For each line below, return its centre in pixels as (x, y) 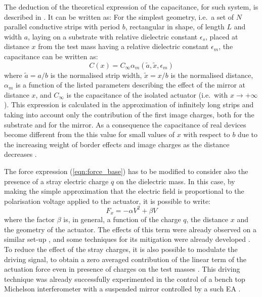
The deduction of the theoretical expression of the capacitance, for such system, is (131, 7)
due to (248, 134)
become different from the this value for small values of (90, 134)
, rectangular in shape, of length (175, 27)
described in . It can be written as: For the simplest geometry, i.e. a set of (119, 16)
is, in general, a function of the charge (122, 219)
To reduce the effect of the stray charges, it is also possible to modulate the (121, 249)
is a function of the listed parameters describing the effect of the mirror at (130, 85)
